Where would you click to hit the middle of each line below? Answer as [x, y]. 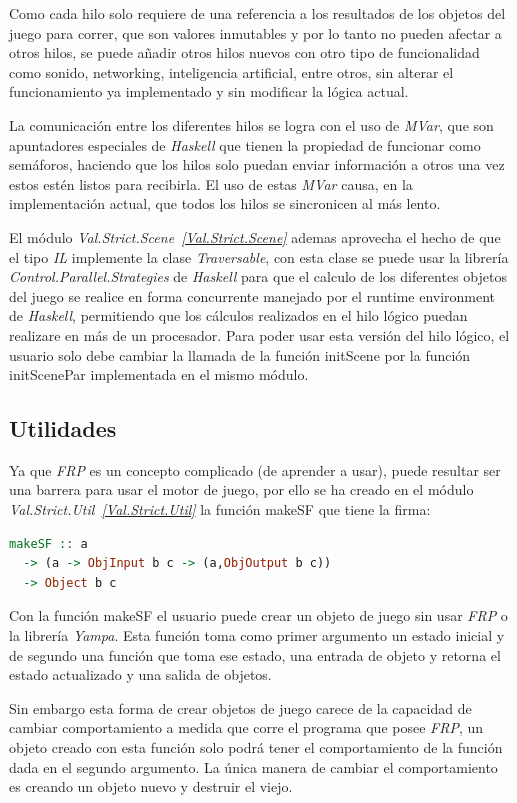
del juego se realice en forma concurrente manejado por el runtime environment [252, 295]
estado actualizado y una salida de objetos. [140, 674]
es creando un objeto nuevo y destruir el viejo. [151, 786]
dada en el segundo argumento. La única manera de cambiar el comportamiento [253, 766]
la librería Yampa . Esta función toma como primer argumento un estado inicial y [257, 635]
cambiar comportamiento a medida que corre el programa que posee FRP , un [246, 727]
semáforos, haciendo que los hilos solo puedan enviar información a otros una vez [257, 164]
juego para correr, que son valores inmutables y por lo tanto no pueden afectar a [255, 32]
